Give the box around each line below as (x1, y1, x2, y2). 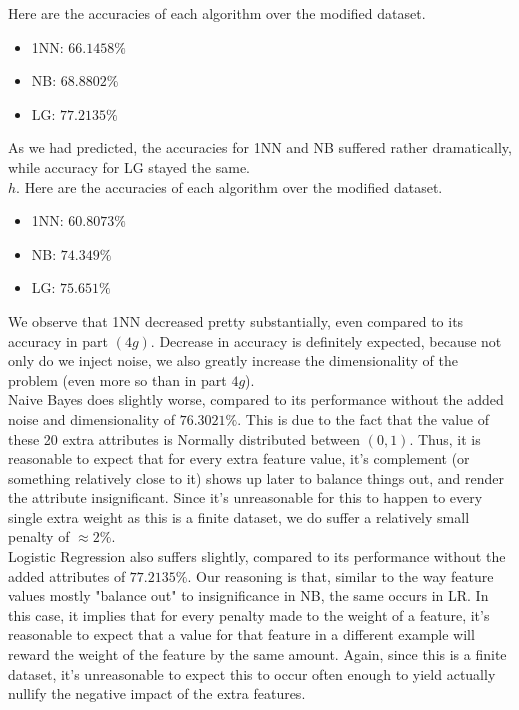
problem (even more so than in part (8, 369, 227, 390)
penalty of (8, 526, 70, 547)
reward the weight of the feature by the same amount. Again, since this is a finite (8, 644, 507, 665)
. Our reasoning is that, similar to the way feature (187, 565, 494, 586)
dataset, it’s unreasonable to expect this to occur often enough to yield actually (8, 663, 496, 684)
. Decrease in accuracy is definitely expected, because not (150, 330, 502, 351)
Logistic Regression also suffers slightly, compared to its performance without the (8, 546, 506, 567)
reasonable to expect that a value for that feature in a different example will (8, 624, 475, 645)
